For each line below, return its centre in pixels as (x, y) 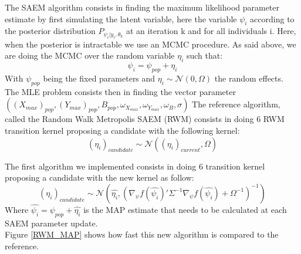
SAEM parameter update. (51, 223)
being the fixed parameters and (99, 78)
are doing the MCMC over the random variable (90, 55)
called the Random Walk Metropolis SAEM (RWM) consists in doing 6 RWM (145, 119)
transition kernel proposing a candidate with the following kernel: (122, 130)
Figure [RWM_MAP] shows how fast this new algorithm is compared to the (142, 234)
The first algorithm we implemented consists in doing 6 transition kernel (135, 166)
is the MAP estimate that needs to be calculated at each (185, 209)
